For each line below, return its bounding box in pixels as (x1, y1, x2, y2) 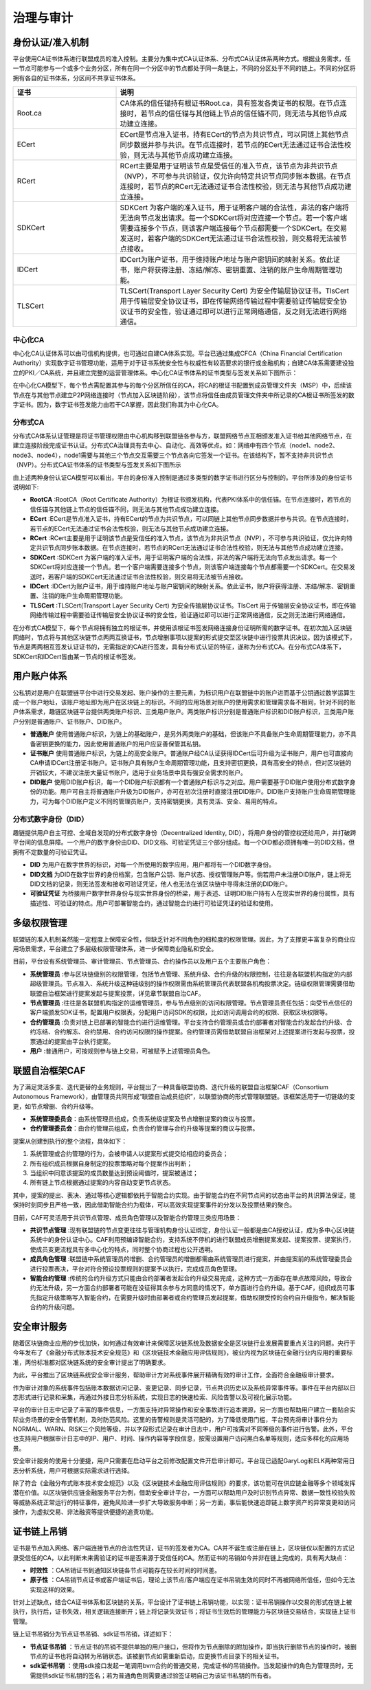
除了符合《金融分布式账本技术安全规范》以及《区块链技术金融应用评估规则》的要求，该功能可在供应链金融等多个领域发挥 (12, 1479, 356, 1487)
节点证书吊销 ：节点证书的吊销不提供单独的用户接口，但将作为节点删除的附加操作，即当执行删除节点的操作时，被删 (30, 1643, 357, 1651)
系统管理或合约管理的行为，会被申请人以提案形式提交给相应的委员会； (30, 1150, 229, 1158)
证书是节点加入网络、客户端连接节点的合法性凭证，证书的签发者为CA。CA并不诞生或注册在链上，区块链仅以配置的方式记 (12, 1544, 355, 1553)
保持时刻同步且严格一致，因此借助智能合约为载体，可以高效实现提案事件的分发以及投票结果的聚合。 (12, 1201, 295, 1209)
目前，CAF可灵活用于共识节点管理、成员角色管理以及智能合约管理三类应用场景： (12, 1213, 242, 1221)
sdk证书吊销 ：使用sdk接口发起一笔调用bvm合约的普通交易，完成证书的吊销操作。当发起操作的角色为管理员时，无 (30, 1662, 354, 1670)
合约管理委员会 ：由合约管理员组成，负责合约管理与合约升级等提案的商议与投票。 (30, 1124, 259, 1133)
